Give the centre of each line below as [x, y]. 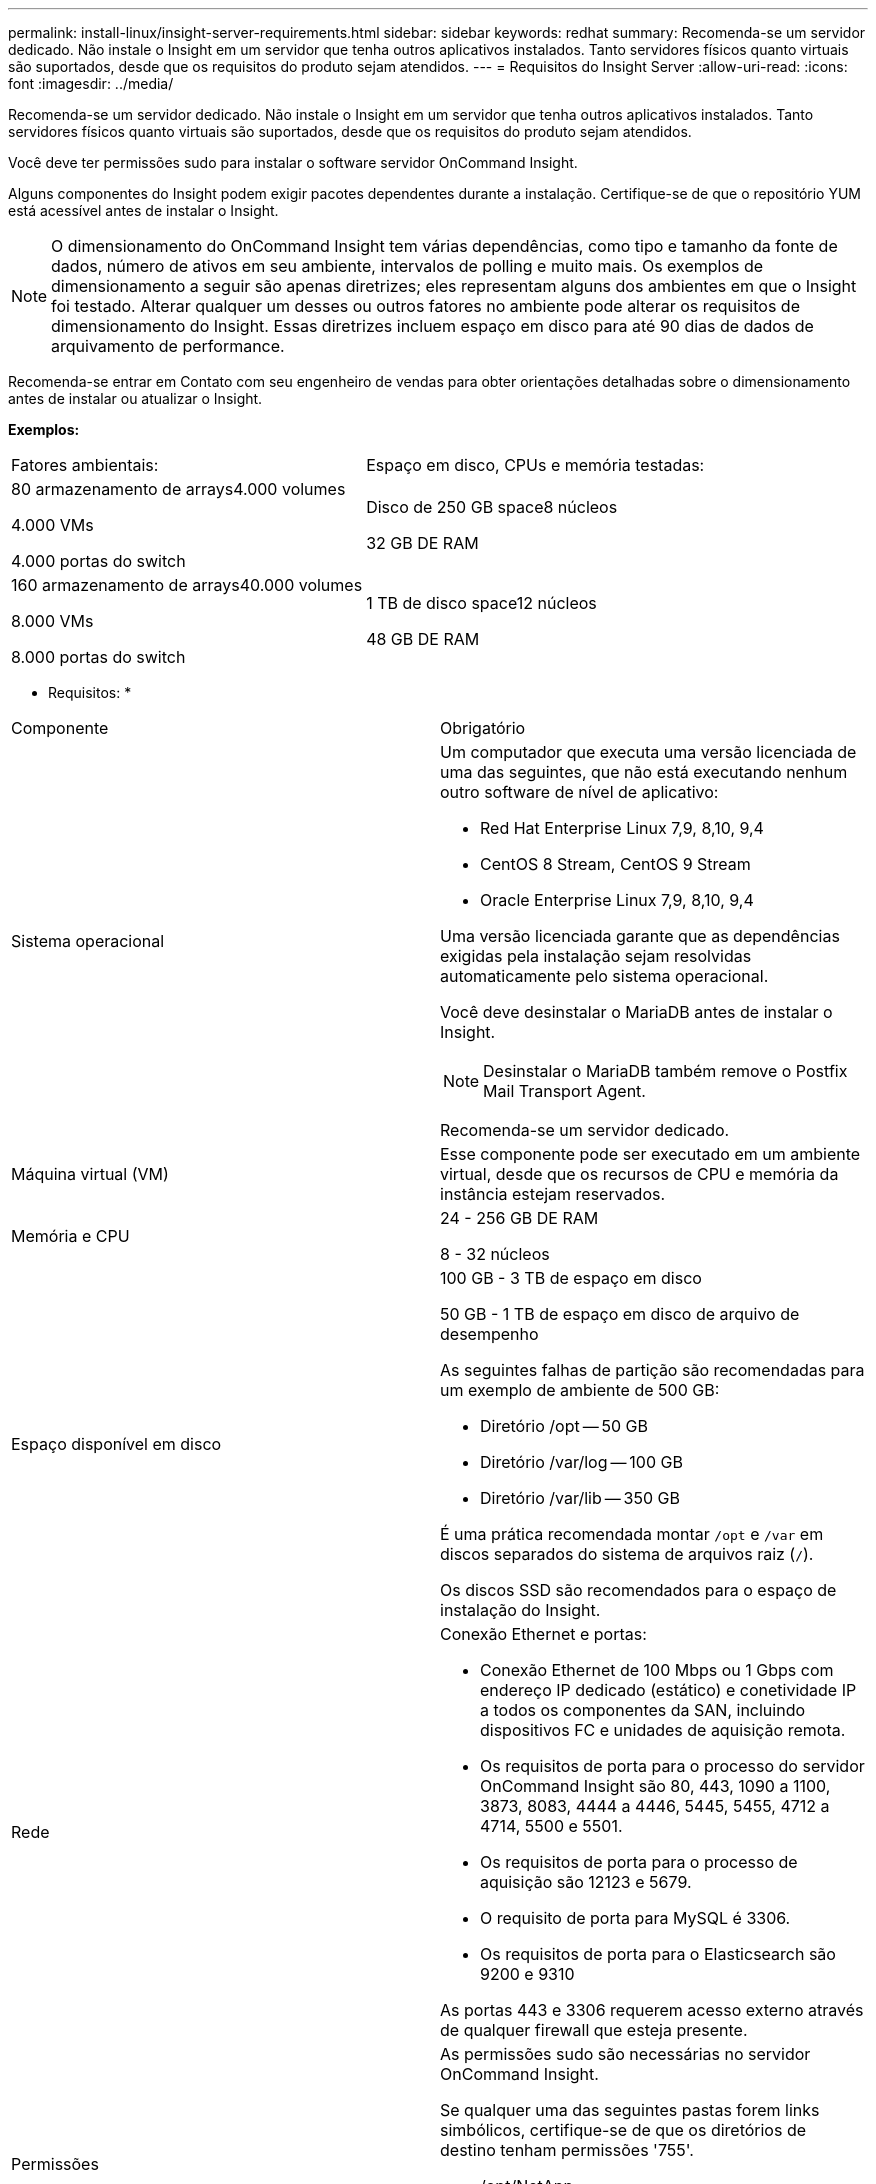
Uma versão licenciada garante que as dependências [640, 936]
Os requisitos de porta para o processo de [639, 1862]
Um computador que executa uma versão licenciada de [648, 752]
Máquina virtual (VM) [90, 1174]
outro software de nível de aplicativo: [579, 792]
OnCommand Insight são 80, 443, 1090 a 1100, [655, 1786]
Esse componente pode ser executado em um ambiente [650, 1154]
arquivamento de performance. [168, 346]
